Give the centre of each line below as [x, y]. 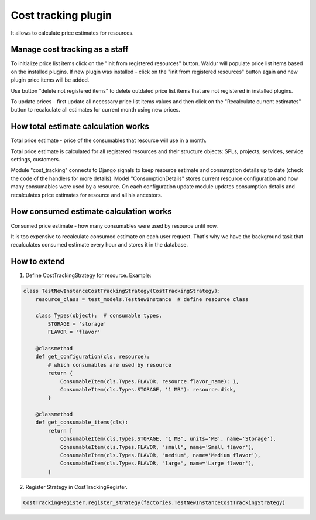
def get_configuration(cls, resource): [93, 357]
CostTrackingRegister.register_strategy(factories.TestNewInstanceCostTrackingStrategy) [154, 502]
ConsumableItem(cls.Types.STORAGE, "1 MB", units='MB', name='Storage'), [168, 439]
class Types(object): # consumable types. [99, 316]
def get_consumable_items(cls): [82, 422]
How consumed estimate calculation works [91, 212]
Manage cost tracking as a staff [70, 50]
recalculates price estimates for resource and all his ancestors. [87, 195]
